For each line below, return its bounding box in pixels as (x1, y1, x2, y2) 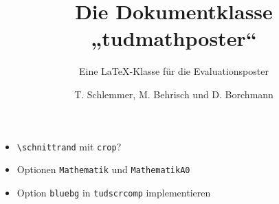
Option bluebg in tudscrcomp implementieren (16, 185, 211, 199)
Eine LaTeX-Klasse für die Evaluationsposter (79, 64, 269, 78)
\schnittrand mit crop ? (16, 139, 122, 153)
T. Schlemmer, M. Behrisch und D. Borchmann (74, 87, 274, 101)
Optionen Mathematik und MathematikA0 (16, 162, 190, 177)
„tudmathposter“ (91, 24, 257, 52)
